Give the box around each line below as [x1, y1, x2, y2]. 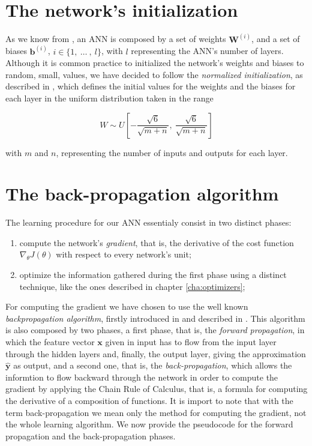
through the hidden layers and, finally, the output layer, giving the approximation [5, 347, 306, 360]
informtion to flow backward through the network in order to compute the [5, 370, 278, 383]
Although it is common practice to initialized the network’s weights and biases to [5, 56, 304, 69]
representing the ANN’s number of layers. [131, 44, 284, 57]
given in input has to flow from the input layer [105, 336, 277, 348]
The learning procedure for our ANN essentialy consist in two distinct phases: [5, 216, 292, 229]
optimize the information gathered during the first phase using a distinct [19, 268, 287, 281]
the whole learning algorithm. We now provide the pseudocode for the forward [5, 418, 293, 430]
